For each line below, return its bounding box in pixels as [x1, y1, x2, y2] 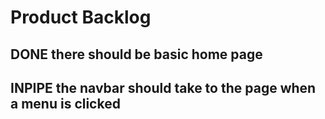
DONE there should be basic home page [10, 46, 263, 63]
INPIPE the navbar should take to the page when [10, 79, 317, 96]
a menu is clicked [10, 95, 121, 112]
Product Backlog [10, 6, 152, 29]
